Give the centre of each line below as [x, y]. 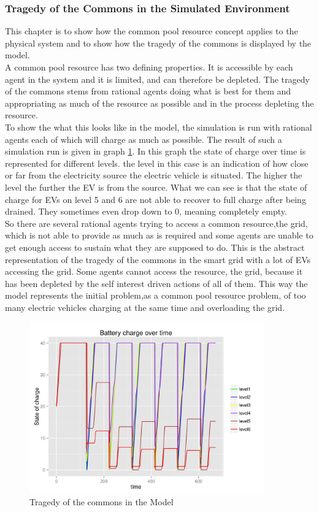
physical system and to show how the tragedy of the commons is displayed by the [158, 43]
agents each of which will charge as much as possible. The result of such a [144, 139]
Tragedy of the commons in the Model [102, 502]
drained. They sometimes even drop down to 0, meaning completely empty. [146, 211]
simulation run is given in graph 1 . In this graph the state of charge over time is [156, 151]
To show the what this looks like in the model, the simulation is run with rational [159, 127]
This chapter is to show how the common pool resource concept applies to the [152, 31]
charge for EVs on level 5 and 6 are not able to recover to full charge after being [156, 199]
